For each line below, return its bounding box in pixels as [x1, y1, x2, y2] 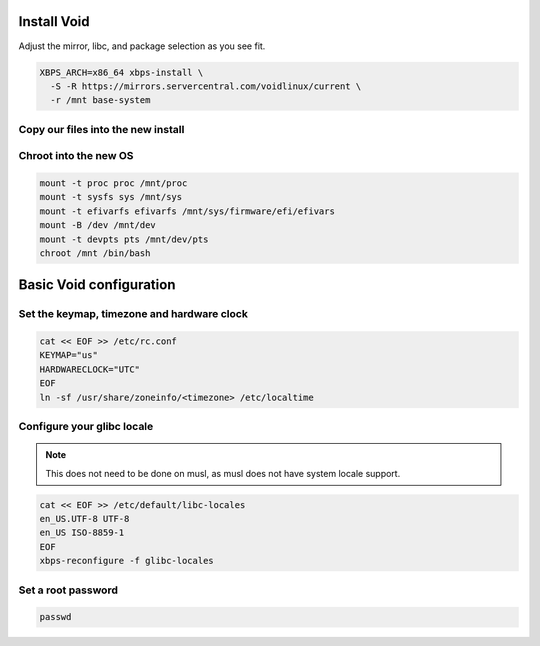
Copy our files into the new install [18, 122, 185, 136]
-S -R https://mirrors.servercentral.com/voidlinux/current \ [50, 80, 362, 92]
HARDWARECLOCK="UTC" [39, 363, 140, 375]
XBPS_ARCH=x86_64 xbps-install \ [39, 66, 204, 78]
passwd [39, 611, 72, 623]
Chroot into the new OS [18, 149, 134, 163]
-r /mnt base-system [50, 95, 151, 106]
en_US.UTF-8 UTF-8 [39, 513, 130, 524]
